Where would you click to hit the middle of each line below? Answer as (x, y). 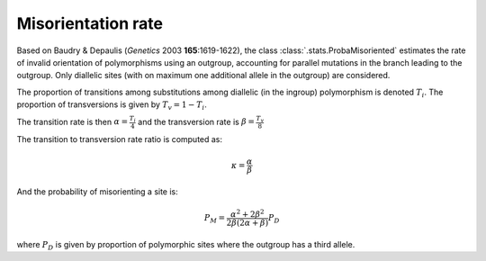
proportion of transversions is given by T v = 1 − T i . (112, 105)
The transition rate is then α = (72, 121)
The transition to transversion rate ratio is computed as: (120, 139)
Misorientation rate (90, 23)
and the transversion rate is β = (197, 121)
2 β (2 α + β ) (247, 222)
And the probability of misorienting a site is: (98, 192)
